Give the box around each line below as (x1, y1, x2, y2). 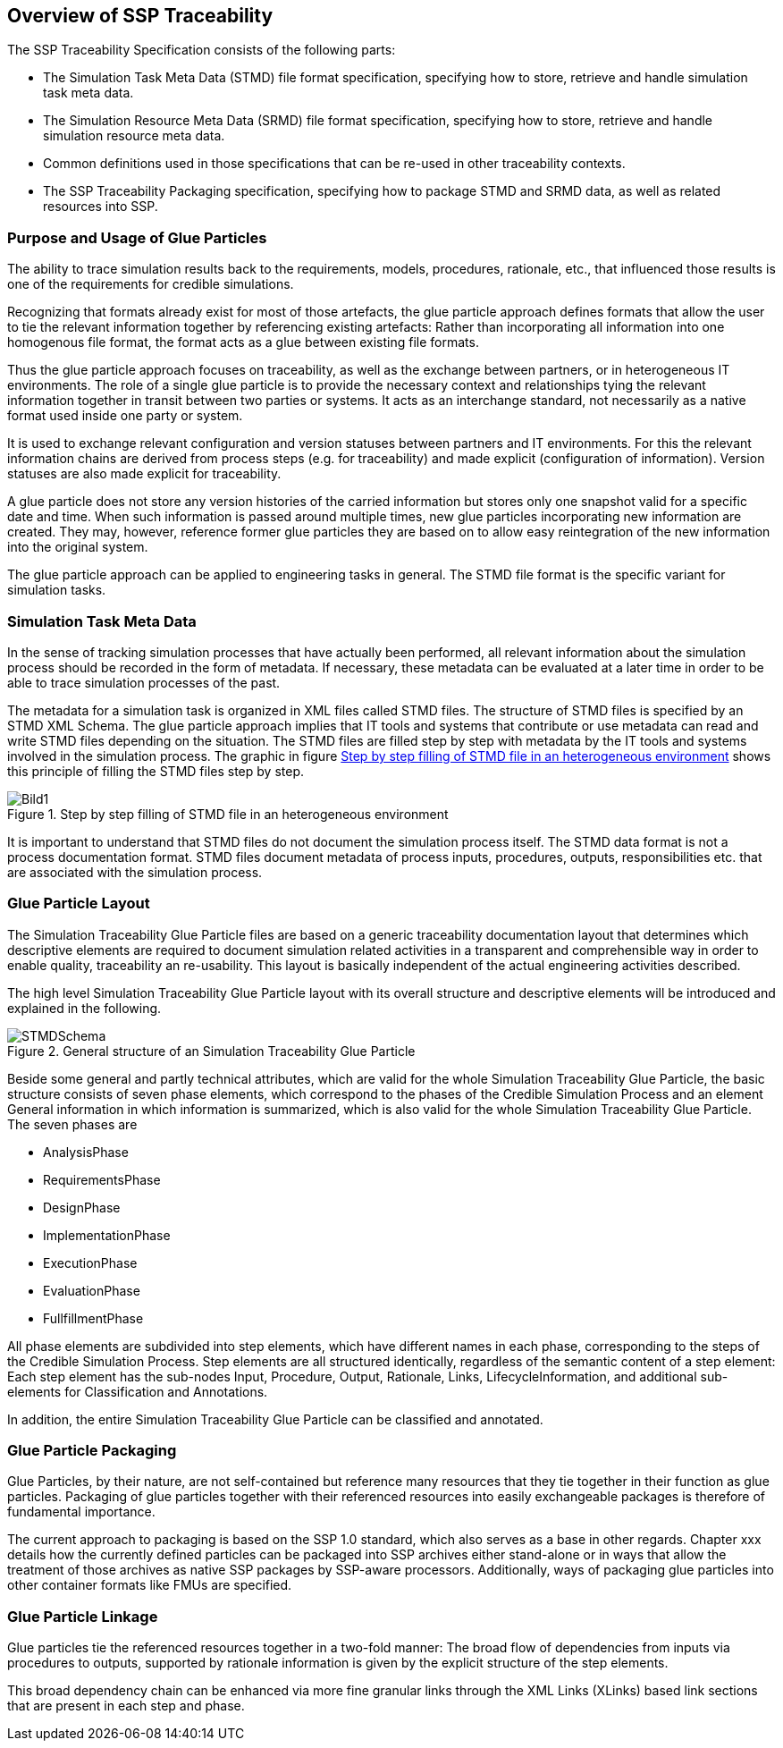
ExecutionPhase (43, 1254, 138, 1271)
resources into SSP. (43, 198, 158, 215)
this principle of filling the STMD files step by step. (7, 763, 304, 779)
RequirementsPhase (43, 1171, 161, 1187)
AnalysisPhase (43, 1144, 129, 1160)
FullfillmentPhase (43, 1310, 144, 1326)
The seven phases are (7, 1116, 138, 1132)
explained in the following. (7, 1000, 162, 1016)
